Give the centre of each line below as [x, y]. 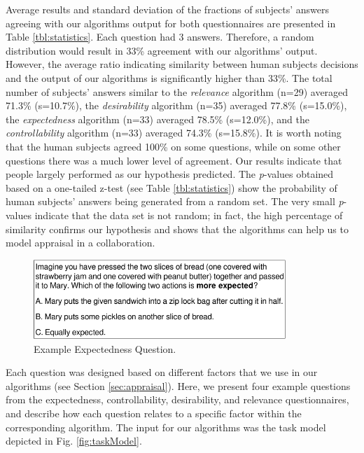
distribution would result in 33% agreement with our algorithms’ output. [162, 50]
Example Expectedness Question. [105, 348]
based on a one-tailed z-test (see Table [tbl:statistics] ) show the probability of [171, 187]
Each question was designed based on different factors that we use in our [162, 372]
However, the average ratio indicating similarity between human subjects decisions [182, 64]
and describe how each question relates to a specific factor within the [154, 413]
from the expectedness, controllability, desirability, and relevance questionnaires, [177, 399]
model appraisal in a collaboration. [80, 243]
